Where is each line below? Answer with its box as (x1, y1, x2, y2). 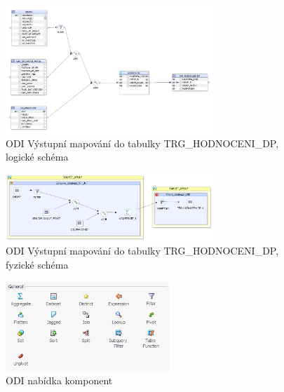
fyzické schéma (6, 257, 69, 271)
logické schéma (6, 149, 69, 164)
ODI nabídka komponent (6, 373, 113, 388)
